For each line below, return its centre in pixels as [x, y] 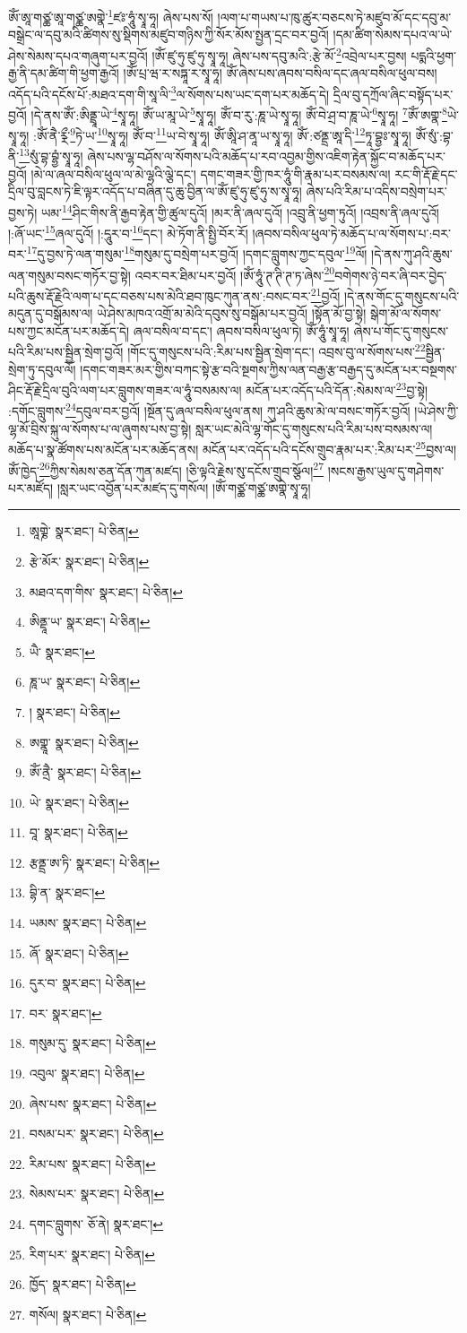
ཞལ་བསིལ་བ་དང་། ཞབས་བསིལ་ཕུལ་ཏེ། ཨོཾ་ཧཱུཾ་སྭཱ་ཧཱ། [241, 330]
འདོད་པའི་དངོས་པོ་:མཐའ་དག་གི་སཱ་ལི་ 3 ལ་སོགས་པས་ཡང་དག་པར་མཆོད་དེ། [169, 92]
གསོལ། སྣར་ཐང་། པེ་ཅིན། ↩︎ [88, 1314]
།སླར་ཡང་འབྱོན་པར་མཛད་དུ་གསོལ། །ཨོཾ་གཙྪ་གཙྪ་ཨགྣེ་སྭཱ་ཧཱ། [184, 487]
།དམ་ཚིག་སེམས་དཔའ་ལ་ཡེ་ [393, 35]
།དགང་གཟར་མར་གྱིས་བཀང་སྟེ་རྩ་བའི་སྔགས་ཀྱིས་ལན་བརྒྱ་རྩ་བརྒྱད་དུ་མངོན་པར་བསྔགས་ [268, 369]
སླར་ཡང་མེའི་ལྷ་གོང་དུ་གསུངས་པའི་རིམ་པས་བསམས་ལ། [314, 428]
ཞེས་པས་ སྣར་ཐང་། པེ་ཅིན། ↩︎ [93, 1103]
